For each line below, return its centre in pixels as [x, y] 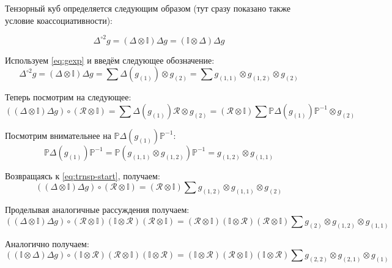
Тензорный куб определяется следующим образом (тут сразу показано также [148, 8]
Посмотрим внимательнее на [58, 135]
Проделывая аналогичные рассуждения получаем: [97, 210]
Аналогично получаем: [47, 243]
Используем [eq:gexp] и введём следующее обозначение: [110, 60]
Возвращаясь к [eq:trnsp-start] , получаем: [83, 175]
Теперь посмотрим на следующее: [68, 97]
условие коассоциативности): [59, 20]
